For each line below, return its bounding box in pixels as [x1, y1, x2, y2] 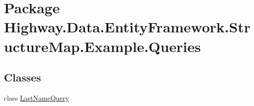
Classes [4, 70, 41, 85]
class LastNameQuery [4, 92, 69, 103]
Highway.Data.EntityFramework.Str [4, 17, 251, 37]
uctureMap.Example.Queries [4, 36, 201, 56]
